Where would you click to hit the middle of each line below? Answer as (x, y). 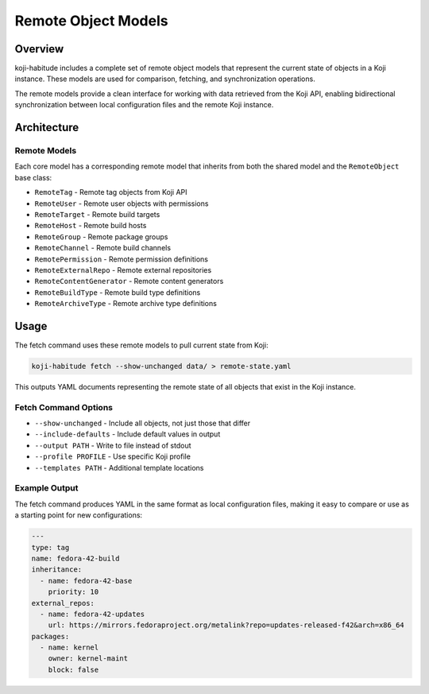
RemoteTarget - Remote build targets (97, 214)
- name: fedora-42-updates (93, 614)
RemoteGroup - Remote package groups (101, 237)
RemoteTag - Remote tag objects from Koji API (111, 192)
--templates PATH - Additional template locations (119, 467)
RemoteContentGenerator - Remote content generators (129, 281)
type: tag (50, 547)
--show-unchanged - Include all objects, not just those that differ (142, 423)
